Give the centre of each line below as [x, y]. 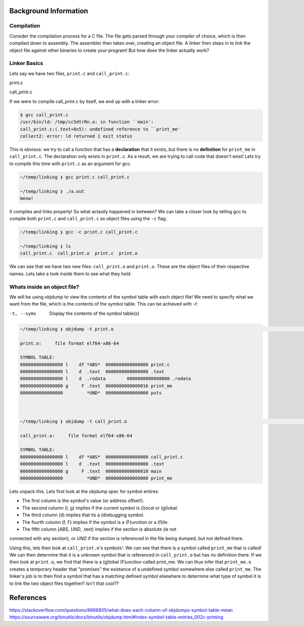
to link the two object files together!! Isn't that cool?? [64, 583]
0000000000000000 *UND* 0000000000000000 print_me [96, 478]
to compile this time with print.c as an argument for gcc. [70, 163]
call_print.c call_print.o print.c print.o [79, 253]
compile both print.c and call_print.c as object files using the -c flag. [88, 219]
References [28, 598]
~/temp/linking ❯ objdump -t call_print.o [73, 421]
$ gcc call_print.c [44, 115]
